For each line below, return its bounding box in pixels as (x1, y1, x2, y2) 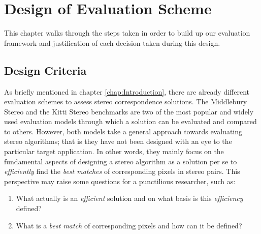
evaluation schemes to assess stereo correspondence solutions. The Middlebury (4, 96, 247, 107)
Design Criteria (4, 62, 87, 78)
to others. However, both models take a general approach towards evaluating (4, 126, 243, 136)
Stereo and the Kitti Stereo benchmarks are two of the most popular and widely (4, 106, 254, 116)
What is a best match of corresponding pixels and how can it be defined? (16, 220, 242, 230)
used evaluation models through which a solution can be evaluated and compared (4, 116, 257, 127)
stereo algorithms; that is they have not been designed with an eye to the (4, 136, 232, 147)
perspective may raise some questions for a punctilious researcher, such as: (4, 175, 236, 186)
